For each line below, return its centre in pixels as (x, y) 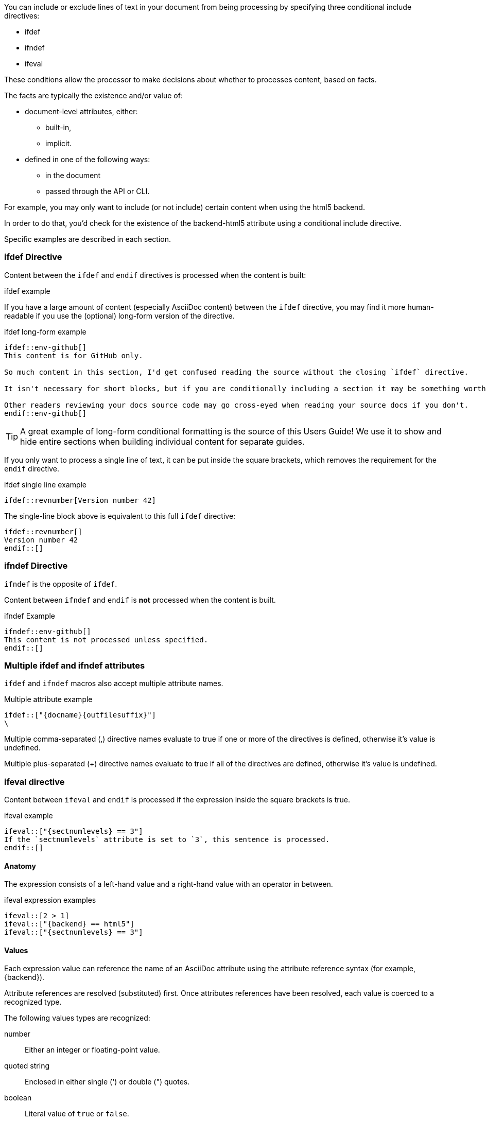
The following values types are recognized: (77, 1018)
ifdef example (27, 291)
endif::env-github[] (46, 413)
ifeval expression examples (50, 900)
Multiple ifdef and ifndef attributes (75, 665)
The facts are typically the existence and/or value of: (93, 95)
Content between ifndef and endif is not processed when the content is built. (140, 600)
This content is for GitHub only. (74, 355)
